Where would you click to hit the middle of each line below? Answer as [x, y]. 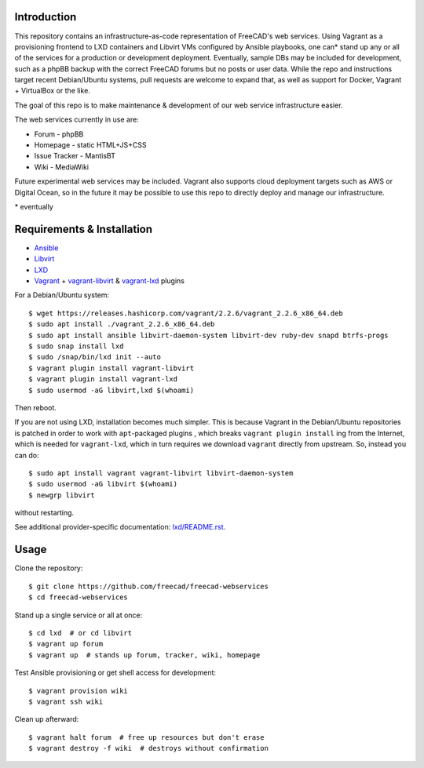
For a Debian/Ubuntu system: [62, 295]
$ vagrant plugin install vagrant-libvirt [111, 368]
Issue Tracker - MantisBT [75, 156]
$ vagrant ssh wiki [66, 701]
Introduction [46, 17]
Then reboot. [35, 407]
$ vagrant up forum [66, 644]
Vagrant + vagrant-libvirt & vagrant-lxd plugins [109, 281]
